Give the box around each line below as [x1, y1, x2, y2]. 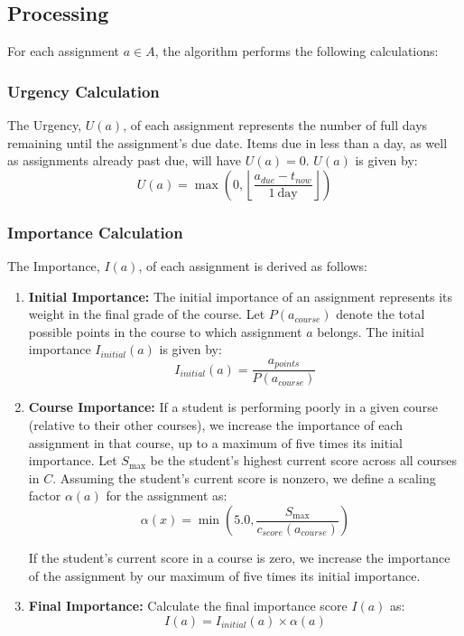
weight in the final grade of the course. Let [28, 304, 265, 323]
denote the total [336, 304, 425, 323]
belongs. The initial [317, 322, 424, 341]
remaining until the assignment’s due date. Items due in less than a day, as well [7, 133, 448, 152]
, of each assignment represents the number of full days [123, 116, 428, 135]
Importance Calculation [7, 220, 183, 243]
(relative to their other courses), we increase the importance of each [28, 416, 403, 435]
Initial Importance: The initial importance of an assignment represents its [28, 286, 453, 305]
